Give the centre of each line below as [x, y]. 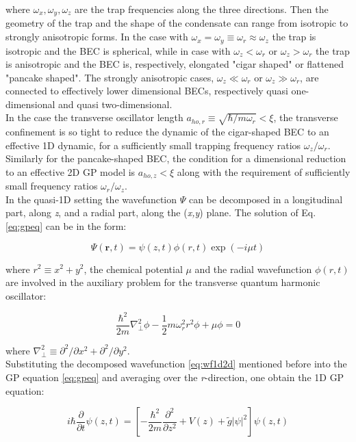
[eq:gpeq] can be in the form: [66, 225]
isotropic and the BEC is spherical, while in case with [118, 50]
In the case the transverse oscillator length [94, 117]
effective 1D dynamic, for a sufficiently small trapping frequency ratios [153, 145]
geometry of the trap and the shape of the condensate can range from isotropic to [177, 23]
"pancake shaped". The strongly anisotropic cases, [110, 77]
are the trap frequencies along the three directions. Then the [202, 9]
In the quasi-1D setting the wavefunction [91, 199]
